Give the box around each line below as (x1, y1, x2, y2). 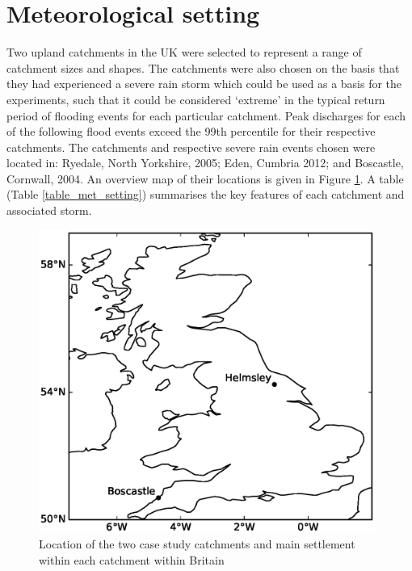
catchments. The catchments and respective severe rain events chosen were (6, 138, 376, 155)
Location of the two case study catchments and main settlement (39, 535, 355, 552)
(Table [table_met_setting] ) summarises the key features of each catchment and (6, 186, 405, 203)
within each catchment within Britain (39, 551, 225, 568)
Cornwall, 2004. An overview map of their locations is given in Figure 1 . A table (6, 170, 404, 187)
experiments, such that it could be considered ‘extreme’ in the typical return (6, 90, 385, 107)
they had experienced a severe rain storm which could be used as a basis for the (6, 75, 402, 92)
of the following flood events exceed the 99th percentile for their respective (6, 123, 376, 140)
